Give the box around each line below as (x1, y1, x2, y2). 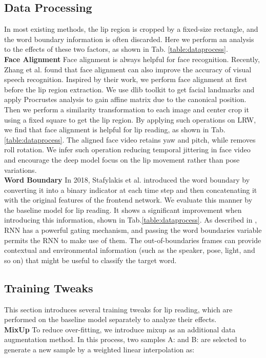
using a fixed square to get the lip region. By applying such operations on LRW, (4, 114, 256, 125)
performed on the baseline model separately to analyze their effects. (4, 314, 217, 325)
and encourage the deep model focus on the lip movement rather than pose (4, 154, 240, 165)
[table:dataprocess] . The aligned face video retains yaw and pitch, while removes (4, 134, 256, 145)
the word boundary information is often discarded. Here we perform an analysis (4, 33, 254, 44)
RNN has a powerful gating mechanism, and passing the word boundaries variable (4, 225, 262, 235)
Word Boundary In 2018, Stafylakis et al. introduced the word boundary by (4, 174, 250, 185)
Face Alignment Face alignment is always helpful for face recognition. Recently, (4, 53, 260, 64)
